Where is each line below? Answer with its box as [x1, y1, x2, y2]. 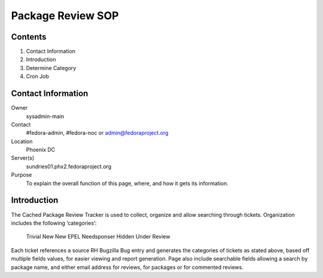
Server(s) [11, 155, 35, 162]
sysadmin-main [26, 113, 65, 120]
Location [11, 138, 33, 145]
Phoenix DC [26, 146, 56, 153]
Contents [11, 32, 47, 42]
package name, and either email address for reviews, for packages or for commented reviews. [11, 264, 243, 271]
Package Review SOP [11, 9, 119, 22]
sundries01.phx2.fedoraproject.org [26, 162, 112, 170]
